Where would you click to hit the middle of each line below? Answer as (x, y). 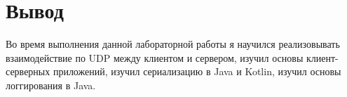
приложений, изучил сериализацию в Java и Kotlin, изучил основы (197, 71)
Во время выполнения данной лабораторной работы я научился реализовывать (173, 44)
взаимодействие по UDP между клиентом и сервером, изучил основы (155, 57)
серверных (28, 71)
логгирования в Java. (51, 85)
